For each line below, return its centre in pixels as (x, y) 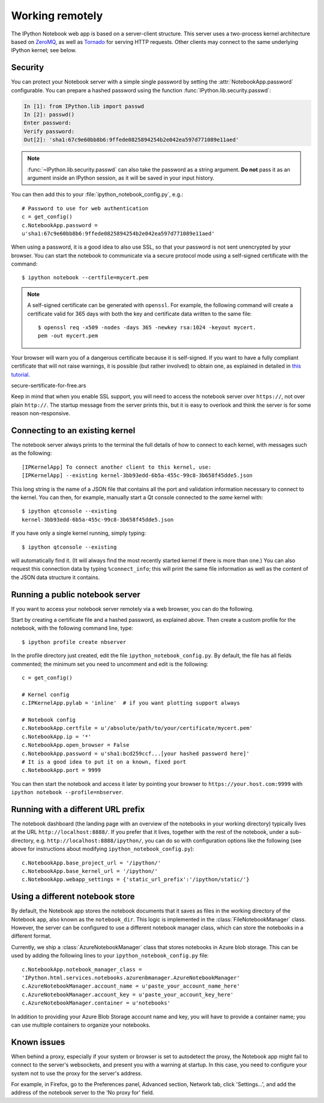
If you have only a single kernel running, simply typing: (79, 533)
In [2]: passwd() (49, 114)
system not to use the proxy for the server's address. (77, 1073)
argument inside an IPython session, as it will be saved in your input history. (121, 178)
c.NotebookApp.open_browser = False (76, 745)
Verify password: (49, 131)
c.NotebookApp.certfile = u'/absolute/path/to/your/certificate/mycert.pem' (137, 728)
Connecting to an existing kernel (73, 430)
